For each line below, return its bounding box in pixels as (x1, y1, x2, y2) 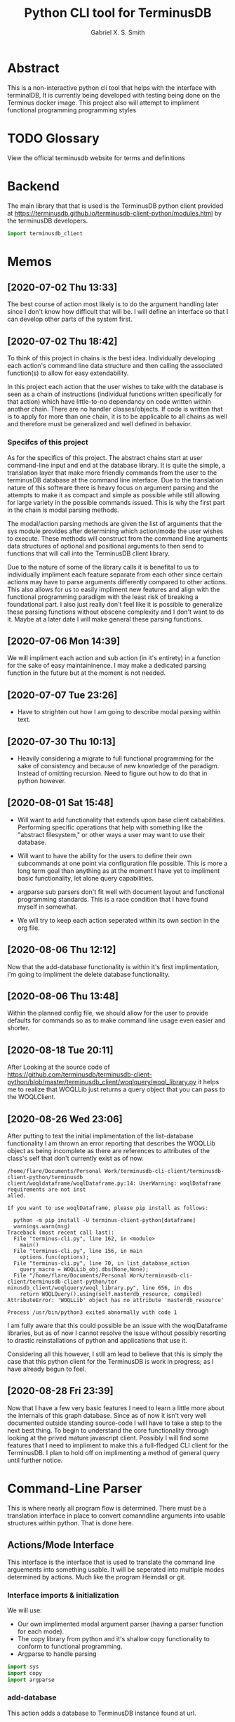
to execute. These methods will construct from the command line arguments (7, 534, 228, 542)
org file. (17, 924, 40, 932)
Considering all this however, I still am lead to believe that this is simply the (7, 1350, 223, 1358)
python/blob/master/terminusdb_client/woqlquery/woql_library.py (7, 1078, 196, 1086)
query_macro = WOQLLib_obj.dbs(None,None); (20, 1266, 149, 1273)
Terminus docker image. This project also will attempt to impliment (7, 98, 200, 107)
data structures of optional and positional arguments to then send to (7, 541, 204, 550)
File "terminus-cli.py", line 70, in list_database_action (13, 1260, 190, 1267)
